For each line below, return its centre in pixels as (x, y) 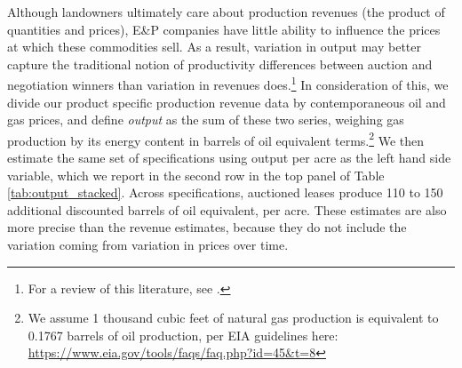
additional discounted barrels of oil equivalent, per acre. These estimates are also (227, 209)
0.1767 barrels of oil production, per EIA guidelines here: (183, 335)
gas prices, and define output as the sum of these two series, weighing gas (206, 120)
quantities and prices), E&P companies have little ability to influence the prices (224, 29)
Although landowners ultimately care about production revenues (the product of (226, 12)
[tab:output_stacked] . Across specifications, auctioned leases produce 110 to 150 (225, 192)
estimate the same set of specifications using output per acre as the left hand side (229, 158)
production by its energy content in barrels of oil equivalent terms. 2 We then (216, 139)
